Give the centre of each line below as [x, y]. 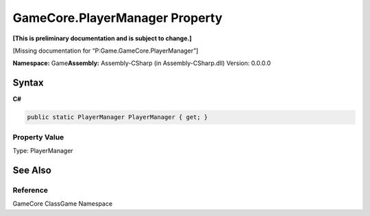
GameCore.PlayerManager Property [118, 18]
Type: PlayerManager [43, 150]
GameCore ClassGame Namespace [63, 204]
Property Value [38, 137]
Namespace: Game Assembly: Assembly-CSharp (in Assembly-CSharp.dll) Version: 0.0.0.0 [141, 63]
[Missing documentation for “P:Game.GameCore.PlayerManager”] [106, 51]
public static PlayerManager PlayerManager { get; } [118, 117]
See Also [32, 170]
